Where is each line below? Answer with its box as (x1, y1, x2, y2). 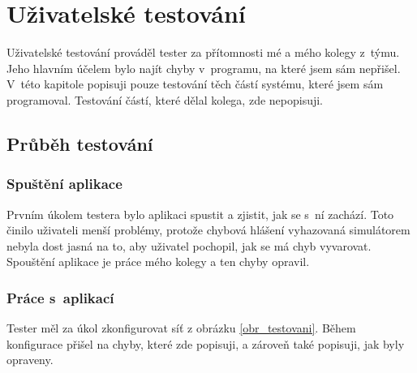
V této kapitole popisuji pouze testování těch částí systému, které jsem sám (6, 75, 384, 92)
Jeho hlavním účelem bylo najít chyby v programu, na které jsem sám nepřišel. (6, 59, 401, 76)
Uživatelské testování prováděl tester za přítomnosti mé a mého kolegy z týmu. (6, 44, 400, 61)
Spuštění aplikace (6, 174, 123, 194)
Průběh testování (6, 131, 153, 156)
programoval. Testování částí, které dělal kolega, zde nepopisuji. (6, 91, 324, 108)
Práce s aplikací (6, 287, 114, 307)
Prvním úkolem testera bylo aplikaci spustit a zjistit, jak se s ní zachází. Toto (6, 205, 394, 222)
